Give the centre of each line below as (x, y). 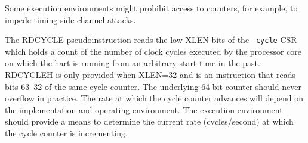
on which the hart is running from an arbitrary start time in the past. (133, 63)
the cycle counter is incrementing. (66, 133)
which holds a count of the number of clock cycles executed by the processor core (153, 51)
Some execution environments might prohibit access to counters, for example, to (151, 8)
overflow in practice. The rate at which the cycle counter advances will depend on (154, 98)
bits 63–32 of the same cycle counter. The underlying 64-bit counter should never (153, 86)
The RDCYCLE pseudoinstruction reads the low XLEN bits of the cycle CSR (151, 40)
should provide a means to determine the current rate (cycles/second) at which (149, 121)
